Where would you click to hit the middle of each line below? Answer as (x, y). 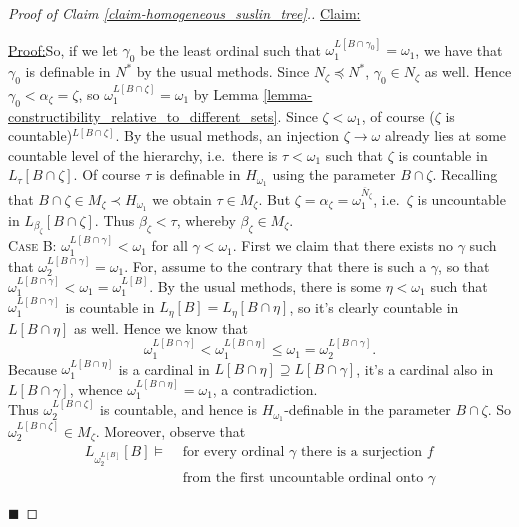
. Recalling (465, 174)
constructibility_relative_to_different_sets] (143, 115)
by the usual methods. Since (223, 71)
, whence (96, 388)
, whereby (206, 219)
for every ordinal (233, 452)
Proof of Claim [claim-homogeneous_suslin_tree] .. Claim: (184, 13)
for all (169, 245)
